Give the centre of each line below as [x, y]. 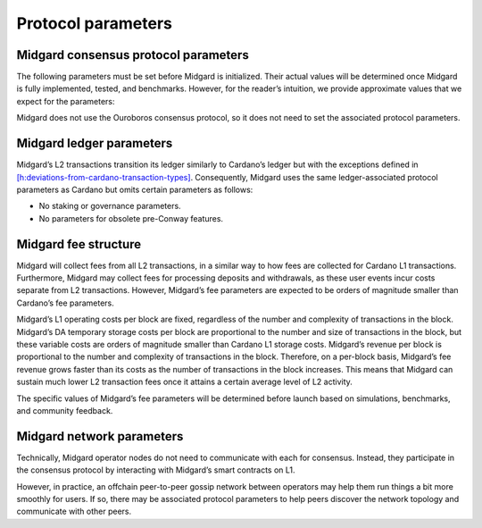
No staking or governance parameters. [110, 206]
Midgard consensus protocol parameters [133, 55]
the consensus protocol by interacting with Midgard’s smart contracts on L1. [156, 470]
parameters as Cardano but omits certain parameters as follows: [135, 189]
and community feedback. [65, 410]
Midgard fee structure [79, 244]
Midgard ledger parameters [95, 143]
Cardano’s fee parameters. [66, 303]
